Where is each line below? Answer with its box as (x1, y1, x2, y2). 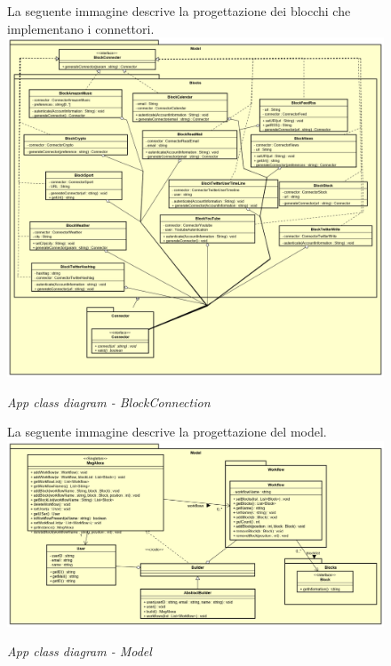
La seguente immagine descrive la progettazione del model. (7, 422, 327, 441)
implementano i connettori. (7, 19, 155, 37)
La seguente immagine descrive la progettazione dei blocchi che (7, 2, 351, 20)
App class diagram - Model (7, 642, 152, 661)
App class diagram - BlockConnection (7, 392, 211, 411)
